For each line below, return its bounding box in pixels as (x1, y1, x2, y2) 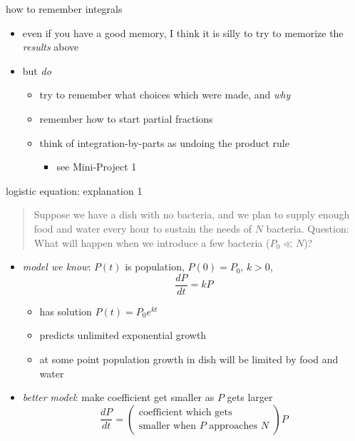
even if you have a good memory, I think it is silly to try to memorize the (22, 25, 344, 40)
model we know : (22, 259, 91, 274)
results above (22, 39, 79, 54)
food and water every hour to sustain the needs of (34, 220, 252, 235)
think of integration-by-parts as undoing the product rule (39, 135, 289, 150)
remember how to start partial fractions (39, 111, 213, 126)
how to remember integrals (6, 1, 123, 16)
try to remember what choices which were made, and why (39, 87, 291, 102)
